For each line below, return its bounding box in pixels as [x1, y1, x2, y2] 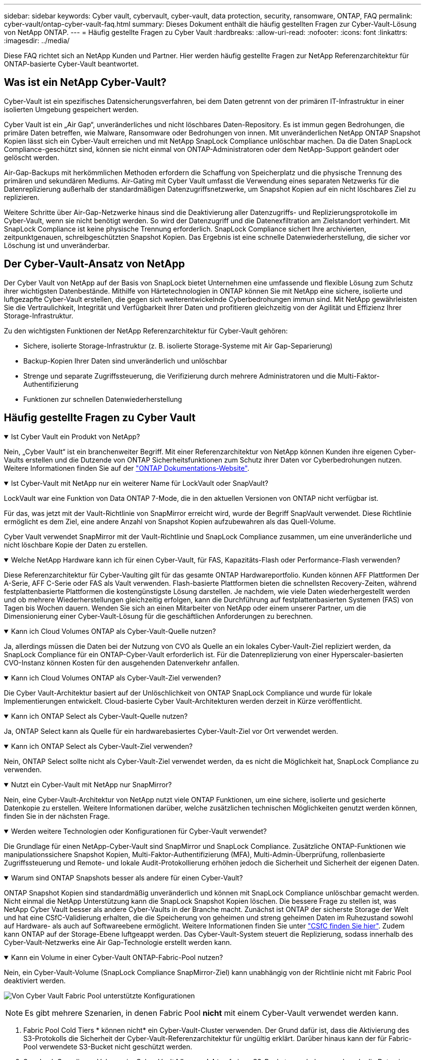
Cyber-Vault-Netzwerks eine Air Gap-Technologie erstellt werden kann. [4, 938, 232, 946]
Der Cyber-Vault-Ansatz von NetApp [4, 258, 185, 270]
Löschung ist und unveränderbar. [4, 241, 110, 249]
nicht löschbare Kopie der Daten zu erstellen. [4, 540, 148, 549]
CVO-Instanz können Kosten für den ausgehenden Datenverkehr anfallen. [4, 658, 240, 667]
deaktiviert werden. [4, 976, 66, 985]
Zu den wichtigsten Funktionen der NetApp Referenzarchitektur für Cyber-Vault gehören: [4, 326, 288, 335]
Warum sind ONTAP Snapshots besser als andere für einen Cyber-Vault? [11, 873, 243, 882]
